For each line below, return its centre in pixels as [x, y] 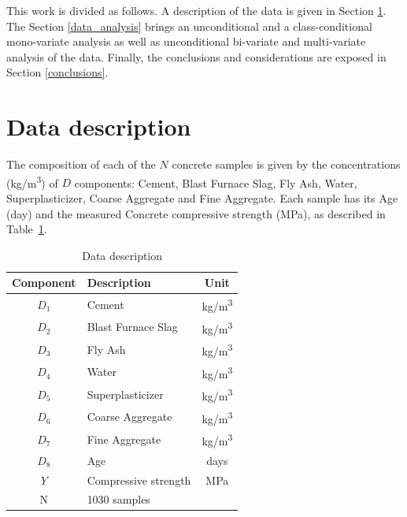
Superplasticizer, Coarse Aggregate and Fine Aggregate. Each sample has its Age [202, 197]
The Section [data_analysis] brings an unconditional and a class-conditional [189, 26]
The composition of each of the [81, 164]
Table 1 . [27, 229]
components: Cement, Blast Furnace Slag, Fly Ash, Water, [216, 182]
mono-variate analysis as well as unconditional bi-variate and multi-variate [186, 41]
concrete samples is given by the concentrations [286, 164]
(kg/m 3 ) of [32, 181]
